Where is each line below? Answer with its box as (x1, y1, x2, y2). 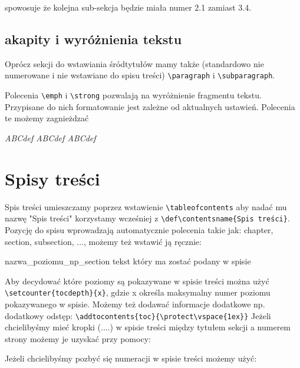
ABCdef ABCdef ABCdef (5, 131, 96, 144)
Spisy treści (5, 166, 100, 190)
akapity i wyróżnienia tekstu (5, 29, 182, 48)
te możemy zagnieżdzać (5, 112, 89, 124)
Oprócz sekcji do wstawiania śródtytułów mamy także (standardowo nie (5, 57, 264, 69)
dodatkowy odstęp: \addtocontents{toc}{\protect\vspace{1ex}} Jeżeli (5, 309, 271, 321)
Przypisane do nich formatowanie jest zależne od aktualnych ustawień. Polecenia (5, 100, 295, 112)
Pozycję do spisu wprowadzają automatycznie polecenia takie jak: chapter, (5, 223, 273, 236)
